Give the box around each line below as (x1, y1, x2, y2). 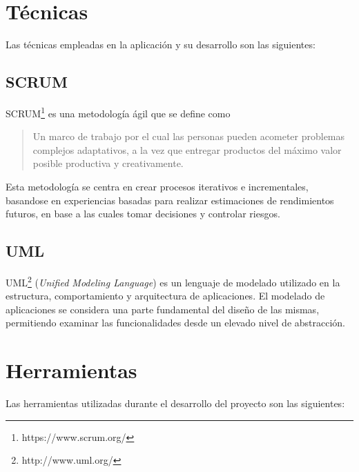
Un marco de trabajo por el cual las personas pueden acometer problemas (32, 129, 345, 144)
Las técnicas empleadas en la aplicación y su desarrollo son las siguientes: (6, 37, 316, 52)
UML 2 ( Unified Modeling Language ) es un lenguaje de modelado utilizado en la (6, 273, 340, 289)
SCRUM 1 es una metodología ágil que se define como (6, 104, 231, 120)
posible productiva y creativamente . (32, 156, 184, 170)
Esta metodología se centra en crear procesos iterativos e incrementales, (6, 179, 309, 193)
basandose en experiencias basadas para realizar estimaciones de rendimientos (6, 193, 334, 207)
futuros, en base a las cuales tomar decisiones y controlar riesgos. (6, 206, 280, 221)
